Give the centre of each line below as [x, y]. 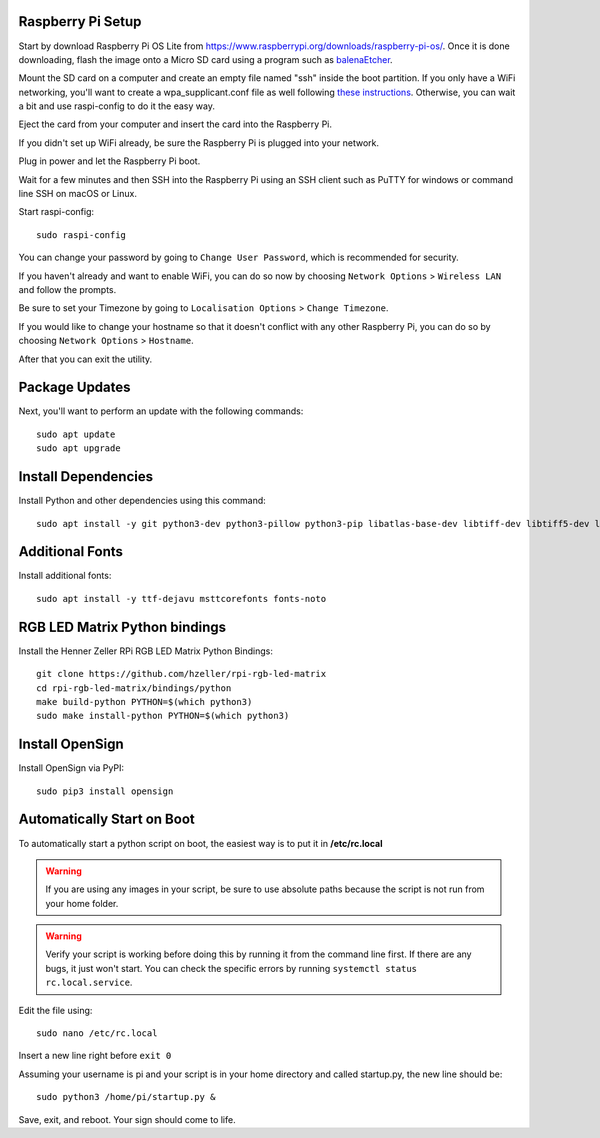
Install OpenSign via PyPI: [71, 768]
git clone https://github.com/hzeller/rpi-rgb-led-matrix [181, 674]
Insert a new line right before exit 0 [95, 1056]
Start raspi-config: [56, 212]
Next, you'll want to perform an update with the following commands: [161, 411]
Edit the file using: [55, 1010]
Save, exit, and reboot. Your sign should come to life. [127, 1119]
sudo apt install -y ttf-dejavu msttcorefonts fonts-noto [181, 598]
